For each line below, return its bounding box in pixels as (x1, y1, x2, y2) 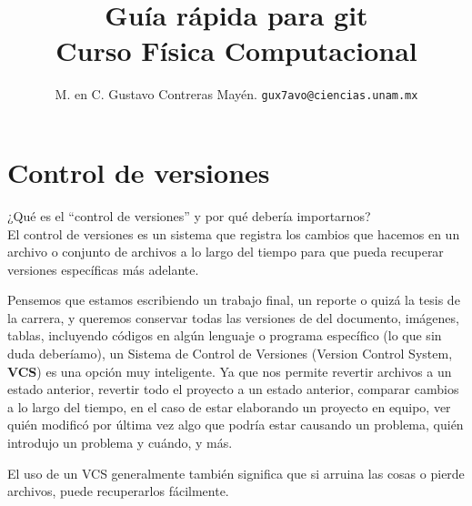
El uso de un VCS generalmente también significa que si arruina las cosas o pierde (7, 463, 465, 482)
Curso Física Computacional (55, 32, 417, 69)
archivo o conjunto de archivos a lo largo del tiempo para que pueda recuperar (7, 242, 444, 261)
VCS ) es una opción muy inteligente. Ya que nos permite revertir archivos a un (7, 361, 452, 380)
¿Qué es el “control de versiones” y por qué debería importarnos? (7, 206, 371, 225)
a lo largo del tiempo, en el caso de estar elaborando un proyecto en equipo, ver (7, 397, 451, 416)
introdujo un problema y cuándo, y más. (7, 433, 233, 452)
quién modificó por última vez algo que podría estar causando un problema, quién (7, 415, 464, 434)
